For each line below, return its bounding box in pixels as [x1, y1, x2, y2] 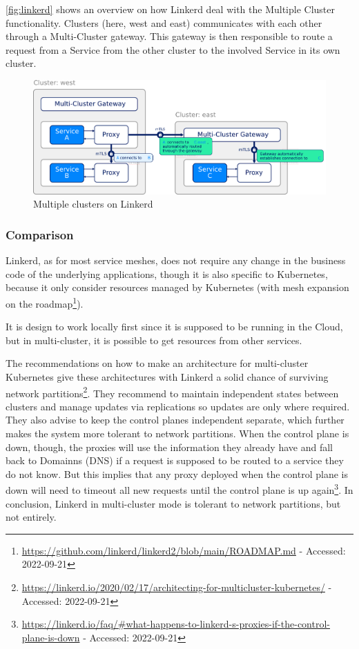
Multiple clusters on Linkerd [33, 197, 153, 211]
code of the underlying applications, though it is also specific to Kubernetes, [6, 266, 328, 281]
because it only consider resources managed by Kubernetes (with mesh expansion [6, 280, 349, 294]
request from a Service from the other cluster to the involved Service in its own [6, 42, 340, 57]
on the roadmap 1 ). [6, 294, 84, 310]
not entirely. [6, 510, 57, 524]
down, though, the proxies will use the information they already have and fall [6, 439, 333, 454]
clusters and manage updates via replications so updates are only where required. [6, 399, 350, 413]
